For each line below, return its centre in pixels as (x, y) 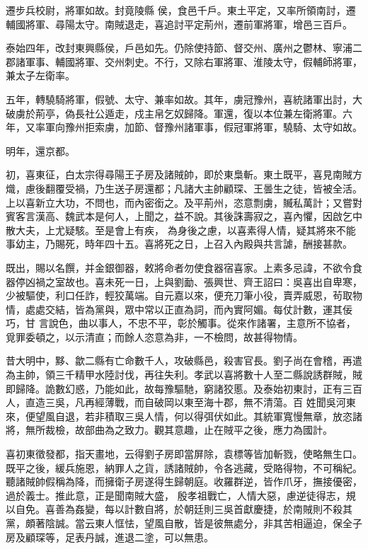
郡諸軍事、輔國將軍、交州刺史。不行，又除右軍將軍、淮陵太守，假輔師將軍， (184, 61)
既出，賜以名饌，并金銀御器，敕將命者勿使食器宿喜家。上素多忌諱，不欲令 (179, 267)
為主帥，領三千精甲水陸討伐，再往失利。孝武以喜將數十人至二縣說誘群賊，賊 (184, 375)
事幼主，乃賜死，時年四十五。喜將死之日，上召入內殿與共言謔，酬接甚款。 (179, 244)
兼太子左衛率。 (40, 75)
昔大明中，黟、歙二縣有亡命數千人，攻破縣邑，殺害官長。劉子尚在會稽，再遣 (184, 360)
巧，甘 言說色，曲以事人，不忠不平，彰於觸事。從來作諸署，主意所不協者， (181, 323)
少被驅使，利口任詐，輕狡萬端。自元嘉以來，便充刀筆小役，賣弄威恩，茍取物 (184, 295)
